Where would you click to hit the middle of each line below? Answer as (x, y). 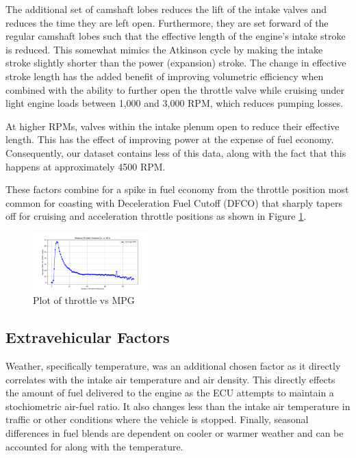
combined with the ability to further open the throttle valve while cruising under (175, 89)
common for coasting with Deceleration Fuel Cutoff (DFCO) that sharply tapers (174, 202)
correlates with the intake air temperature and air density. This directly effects (170, 379)
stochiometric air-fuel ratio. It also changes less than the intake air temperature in (178, 406)
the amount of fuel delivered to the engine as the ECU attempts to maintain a (170, 393)
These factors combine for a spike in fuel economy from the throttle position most (177, 189)
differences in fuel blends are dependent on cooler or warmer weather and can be (175, 433)
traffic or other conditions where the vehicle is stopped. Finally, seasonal (157, 419)
